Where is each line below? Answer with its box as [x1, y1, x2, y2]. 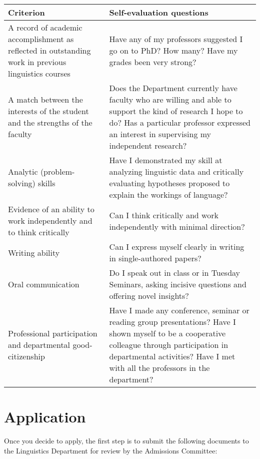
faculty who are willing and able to [109, 94, 231, 105]
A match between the [8, 94, 83, 105]
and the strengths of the [8, 117, 92, 128]
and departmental [8, 339, 70, 350]
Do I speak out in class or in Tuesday [109, 267, 240, 278]
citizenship [8, 350, 45, 362]
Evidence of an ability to [8, 203, 94, 215]
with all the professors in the [109, 362, 210, 373]
